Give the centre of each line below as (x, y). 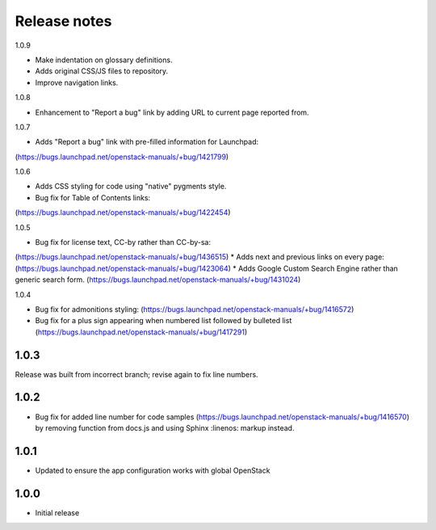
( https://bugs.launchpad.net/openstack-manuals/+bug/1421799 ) (122, 157)
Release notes (63, 21)
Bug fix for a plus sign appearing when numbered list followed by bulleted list (163, 321)
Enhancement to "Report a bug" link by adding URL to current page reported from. (172, 112)
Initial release (57, 512)
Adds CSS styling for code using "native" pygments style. (131, 187)
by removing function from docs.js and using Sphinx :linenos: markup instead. (165, 427)
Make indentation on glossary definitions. (104, 60)
